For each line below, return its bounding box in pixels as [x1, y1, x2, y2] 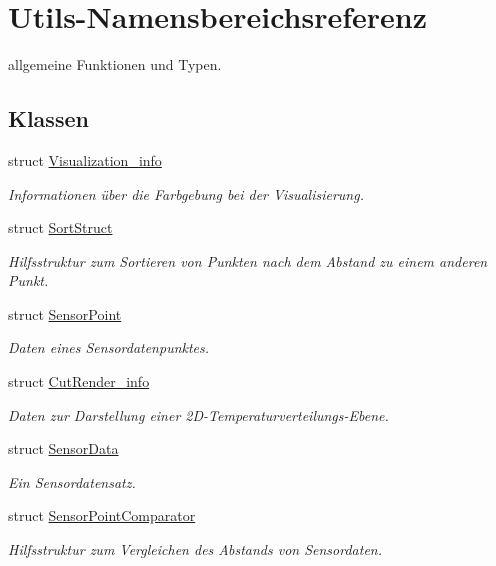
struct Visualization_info [8, 149, 162, 170]
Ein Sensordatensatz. [8, 471, 136, 492]
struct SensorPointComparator [8, 505, 196, 526]
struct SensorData [8, 438, 119, 459]
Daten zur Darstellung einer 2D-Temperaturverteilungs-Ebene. [8, 404, 389, 425]
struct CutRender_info [8, 371, 150, 392]
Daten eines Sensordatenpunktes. [8, 337, 210, 358]
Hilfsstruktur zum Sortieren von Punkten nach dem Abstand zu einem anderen [8, 250, 488, 271]
